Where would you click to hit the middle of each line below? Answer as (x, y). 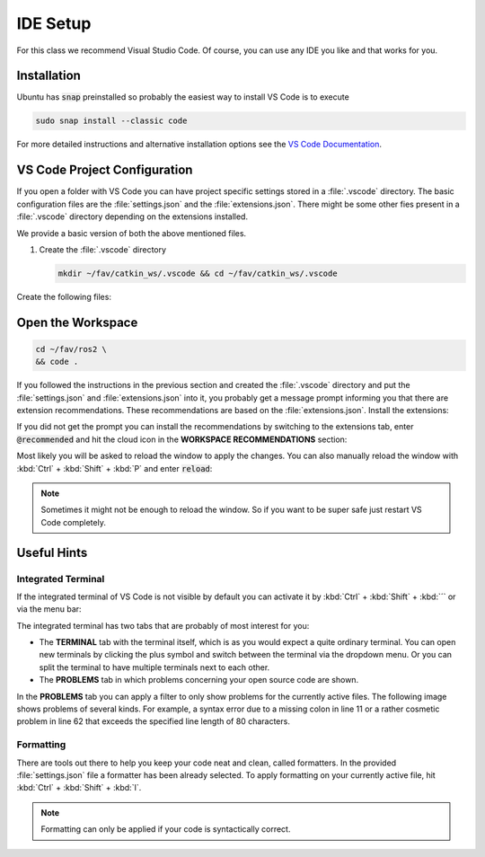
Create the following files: (64, 296)
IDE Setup (54, 23)
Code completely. (74, 522)
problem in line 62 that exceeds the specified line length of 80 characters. (154, 721)
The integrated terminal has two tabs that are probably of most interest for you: (163, 625)
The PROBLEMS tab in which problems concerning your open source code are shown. (199, 680)
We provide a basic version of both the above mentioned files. (132, 233)
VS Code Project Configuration (105, 170)
